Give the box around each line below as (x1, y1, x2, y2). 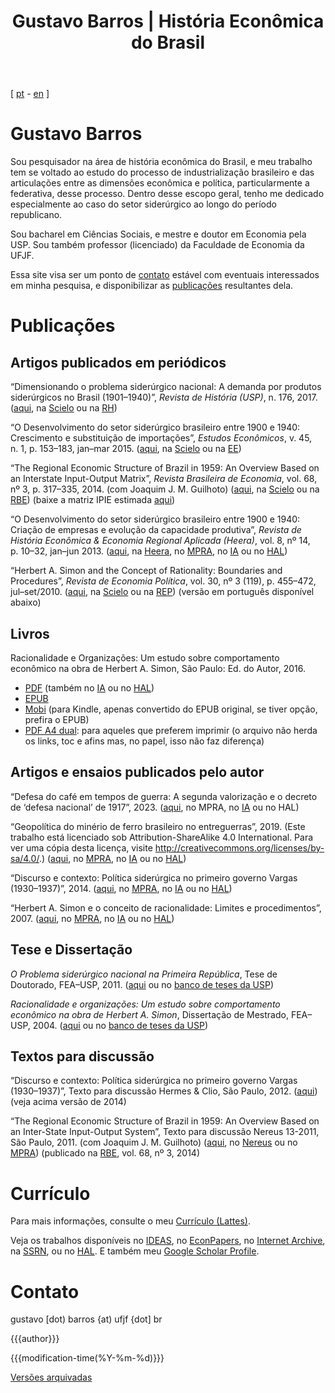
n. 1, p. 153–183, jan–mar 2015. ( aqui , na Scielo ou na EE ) (10, 443, 242, 455)
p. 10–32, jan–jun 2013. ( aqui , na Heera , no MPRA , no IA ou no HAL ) (10, 545, 288, 557)
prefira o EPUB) (24, 713, 90, 725)
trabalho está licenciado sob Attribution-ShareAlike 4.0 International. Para (10, 831, 314, 843)
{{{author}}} (10, 1333, 60, 1345)
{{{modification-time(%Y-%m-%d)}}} (10, 1352, 165, 1364)
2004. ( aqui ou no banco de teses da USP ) (32, 1019, 209, 1031)
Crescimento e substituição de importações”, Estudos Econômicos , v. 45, (10, 432, 313, 444)
